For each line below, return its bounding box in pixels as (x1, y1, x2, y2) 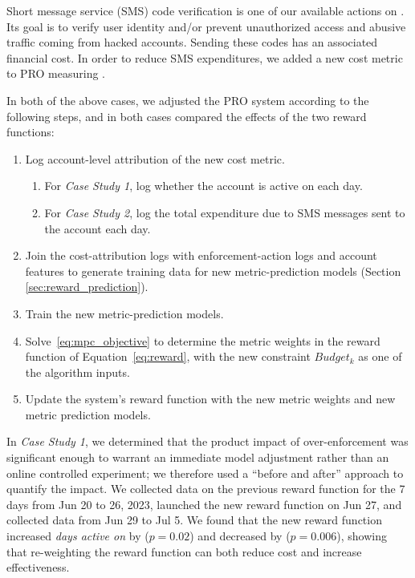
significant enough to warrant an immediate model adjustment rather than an (6, 449, 389, 466)
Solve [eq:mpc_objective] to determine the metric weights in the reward (25, 332, 380, 349)
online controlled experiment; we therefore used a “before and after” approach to (6, 464, 404, 481)
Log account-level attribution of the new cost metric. (25, 150, 285, 167)
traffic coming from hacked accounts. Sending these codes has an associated (6, 34, 378, 51)
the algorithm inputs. (25, 363, 130, 380)
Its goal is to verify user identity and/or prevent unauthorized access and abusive (6, 18, 406, 34)
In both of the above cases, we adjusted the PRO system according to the (6, 91, 369, 108)
